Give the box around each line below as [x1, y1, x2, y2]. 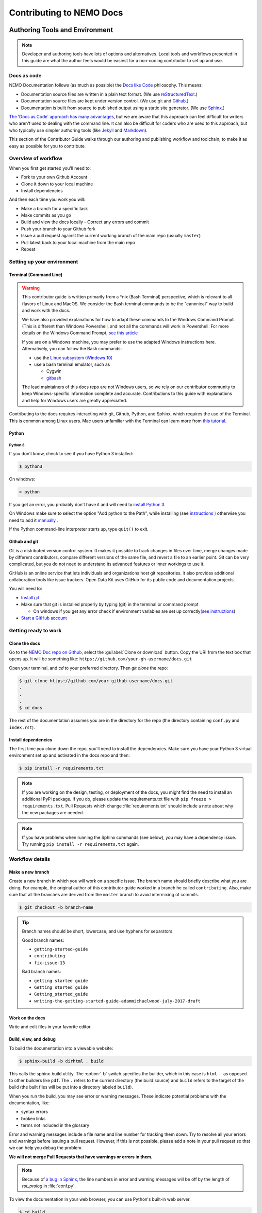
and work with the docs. [22, 308, 70, 313]
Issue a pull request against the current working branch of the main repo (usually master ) [21, 233, 201, 239]
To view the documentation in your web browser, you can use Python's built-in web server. [9, 1197, 191, 1202]
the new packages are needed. [22, 810, 84, 815]
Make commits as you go [21, 213, 71, 218]
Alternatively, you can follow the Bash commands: [22, 346, 122, 352]
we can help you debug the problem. [9, 1145, 82, 1151]
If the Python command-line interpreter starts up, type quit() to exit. [9, 526, 149, 532]
